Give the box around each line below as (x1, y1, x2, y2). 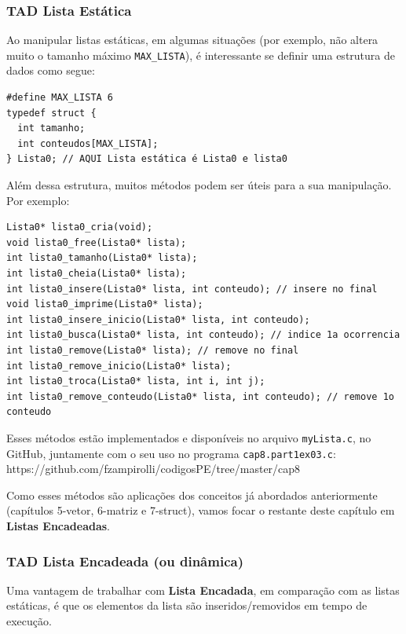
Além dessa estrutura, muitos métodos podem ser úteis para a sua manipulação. (6, 177, 392, 193)
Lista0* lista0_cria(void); (6, 222, 153, 233)
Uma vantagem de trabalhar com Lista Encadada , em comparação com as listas (6, 581, 400, 598)
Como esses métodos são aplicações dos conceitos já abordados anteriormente (6, 486, 378, 503)
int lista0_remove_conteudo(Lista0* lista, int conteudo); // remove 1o (6, 390, 394, 402)
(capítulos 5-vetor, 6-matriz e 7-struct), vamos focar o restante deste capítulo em (6, 502, 395, 519)
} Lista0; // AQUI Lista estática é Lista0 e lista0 (6, 153, 287, 165)
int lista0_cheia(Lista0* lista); (6, 268, 187, 279)
